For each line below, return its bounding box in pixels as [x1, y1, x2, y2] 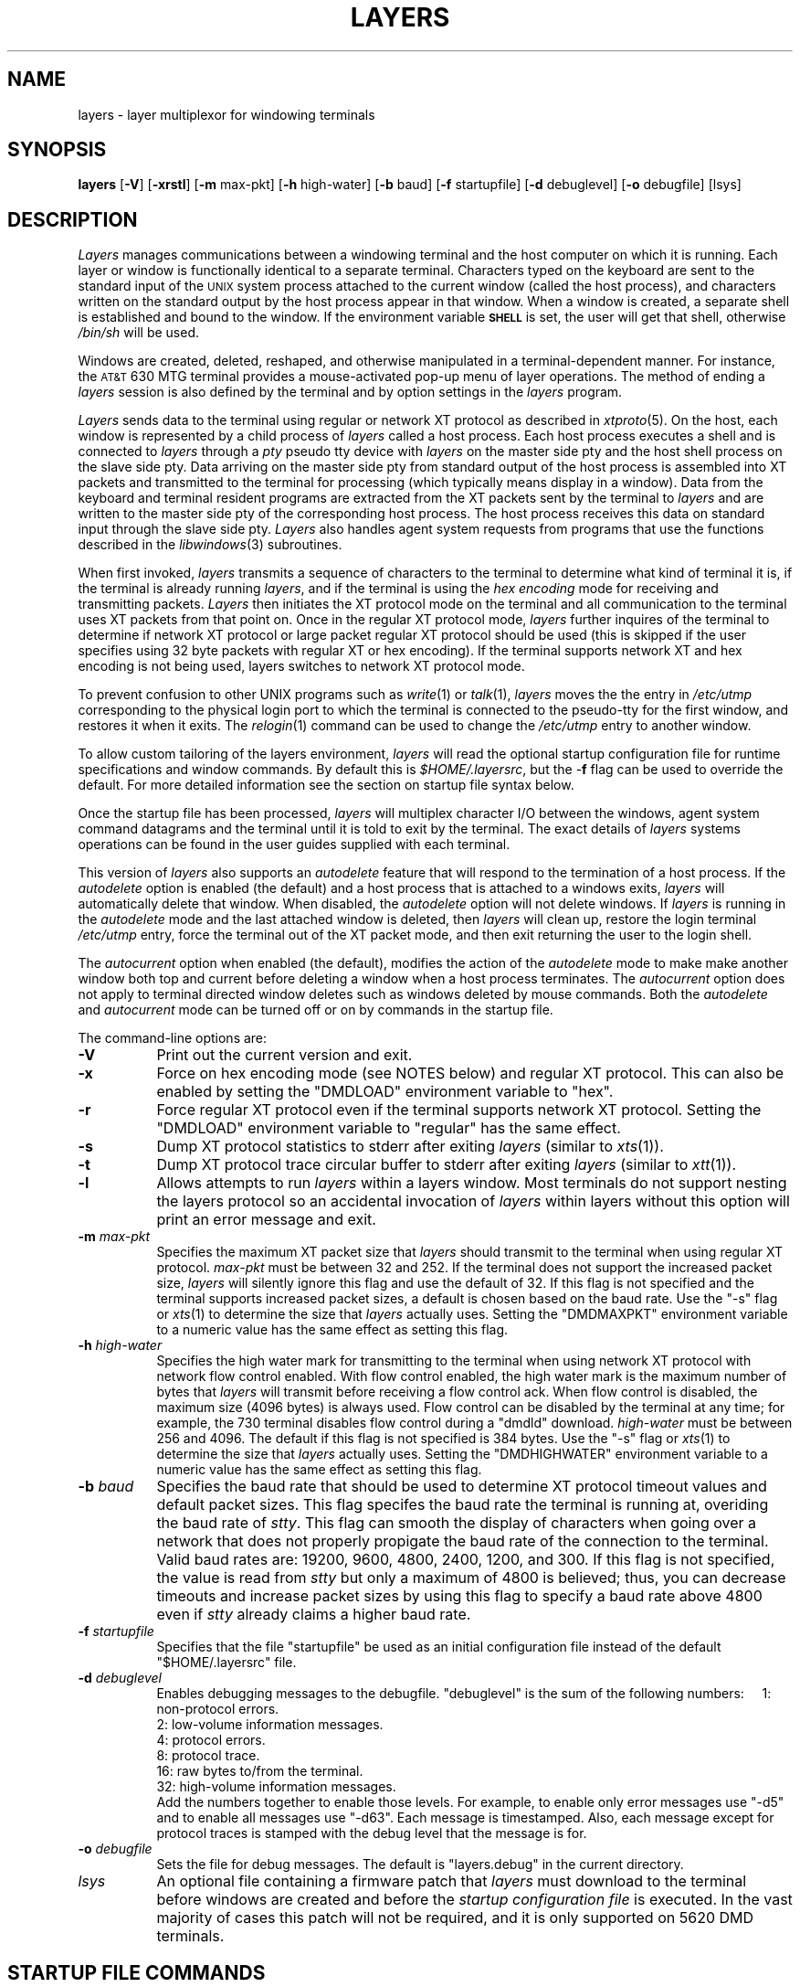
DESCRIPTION [7, 207, 138, 231]
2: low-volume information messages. [156, 1716, 384, 1733]
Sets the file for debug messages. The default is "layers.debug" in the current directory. [156, 1856, 684, 1873]
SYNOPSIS [7, 138, 107, 162]
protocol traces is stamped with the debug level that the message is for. [156, 1825, 587, 1842]
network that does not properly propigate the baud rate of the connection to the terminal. [156, 1532, 769, 1551]
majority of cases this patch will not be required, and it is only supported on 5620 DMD [156, 1908, 754, 1928]
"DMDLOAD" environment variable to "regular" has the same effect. [156, 1119, 621, 1138]
